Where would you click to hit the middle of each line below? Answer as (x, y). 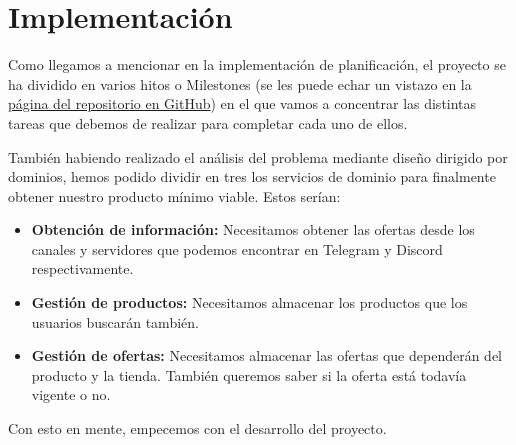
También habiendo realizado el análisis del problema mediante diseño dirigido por (258, 156)
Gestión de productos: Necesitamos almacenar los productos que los (249, 302)
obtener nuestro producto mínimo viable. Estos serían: (174, 195)
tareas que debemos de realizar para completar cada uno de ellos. (208, 122)
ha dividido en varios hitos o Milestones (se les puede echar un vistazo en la (240, 83)
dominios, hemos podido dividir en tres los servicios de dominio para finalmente (252, 176)
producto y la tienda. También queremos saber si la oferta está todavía (249, 374)
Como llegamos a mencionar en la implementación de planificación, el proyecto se (257, 64)
